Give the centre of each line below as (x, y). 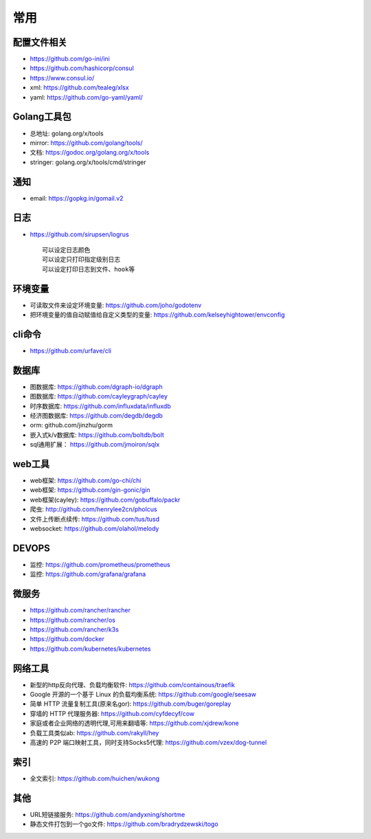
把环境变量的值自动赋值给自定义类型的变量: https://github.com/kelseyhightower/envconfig (157, 314)
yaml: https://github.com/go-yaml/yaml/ (87, 97)
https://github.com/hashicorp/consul (82, 68)
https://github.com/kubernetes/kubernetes (90, 649)
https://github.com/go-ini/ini (70, 59)
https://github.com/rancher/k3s (75, 629)
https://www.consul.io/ (62, 78)
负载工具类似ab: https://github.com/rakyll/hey (94, 732)
